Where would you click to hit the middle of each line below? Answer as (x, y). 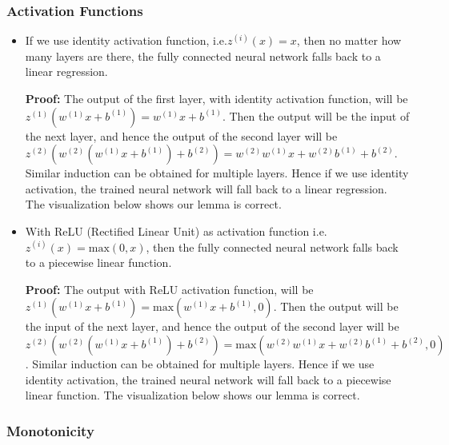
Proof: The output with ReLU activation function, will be (169, 289)
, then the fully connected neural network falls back (272, 246)
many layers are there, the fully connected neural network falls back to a (203, 56)
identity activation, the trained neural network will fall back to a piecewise (208, 379)
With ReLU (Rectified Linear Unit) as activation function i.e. (176, 230)
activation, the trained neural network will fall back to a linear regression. (206, 188)
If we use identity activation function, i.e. (126, 40)
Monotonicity (50, 430)
